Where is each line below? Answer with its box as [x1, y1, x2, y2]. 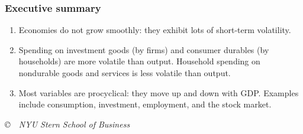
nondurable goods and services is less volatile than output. [18, 67, 231, 79]
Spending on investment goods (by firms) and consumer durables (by [18, 43, 269, 55]
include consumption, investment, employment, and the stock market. [18, 98, 272, 110]
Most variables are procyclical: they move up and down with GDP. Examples [18, 86, 299, 99]
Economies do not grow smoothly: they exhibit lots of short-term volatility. [18, 24, 291, 36]
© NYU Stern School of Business [5, 117, 130, 130]
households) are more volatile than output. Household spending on [18, 55, 260, 67]
